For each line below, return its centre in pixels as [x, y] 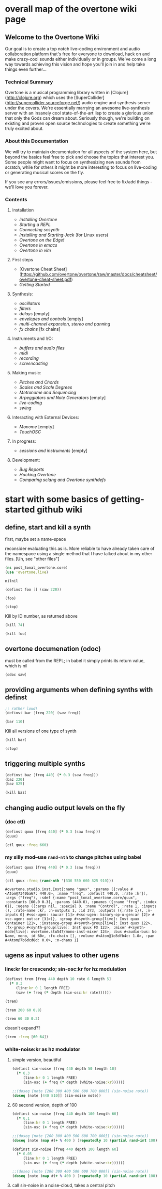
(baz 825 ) [15, 784]
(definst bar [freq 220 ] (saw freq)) [43, 713]
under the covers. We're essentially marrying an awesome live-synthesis [77, 108]
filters [25, 308]
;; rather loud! [21, 708]
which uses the [58, 97]
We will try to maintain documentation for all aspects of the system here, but [81, 152]
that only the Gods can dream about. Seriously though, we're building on [77, 118]
